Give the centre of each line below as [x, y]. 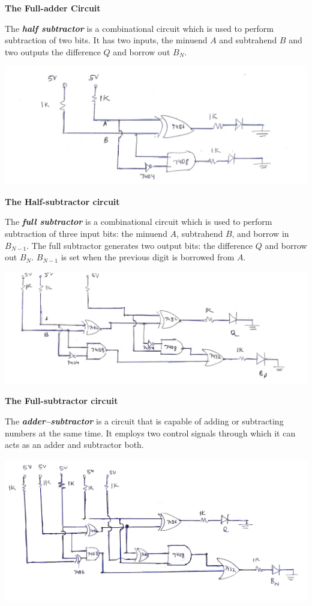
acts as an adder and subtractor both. [74, 445]
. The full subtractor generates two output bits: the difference [140, 245]
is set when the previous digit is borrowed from [148, 257]
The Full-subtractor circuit [61, 401]
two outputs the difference [53, 51]
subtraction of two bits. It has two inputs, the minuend [106, 40]
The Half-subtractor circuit [62, 201]
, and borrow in [260, 234]
